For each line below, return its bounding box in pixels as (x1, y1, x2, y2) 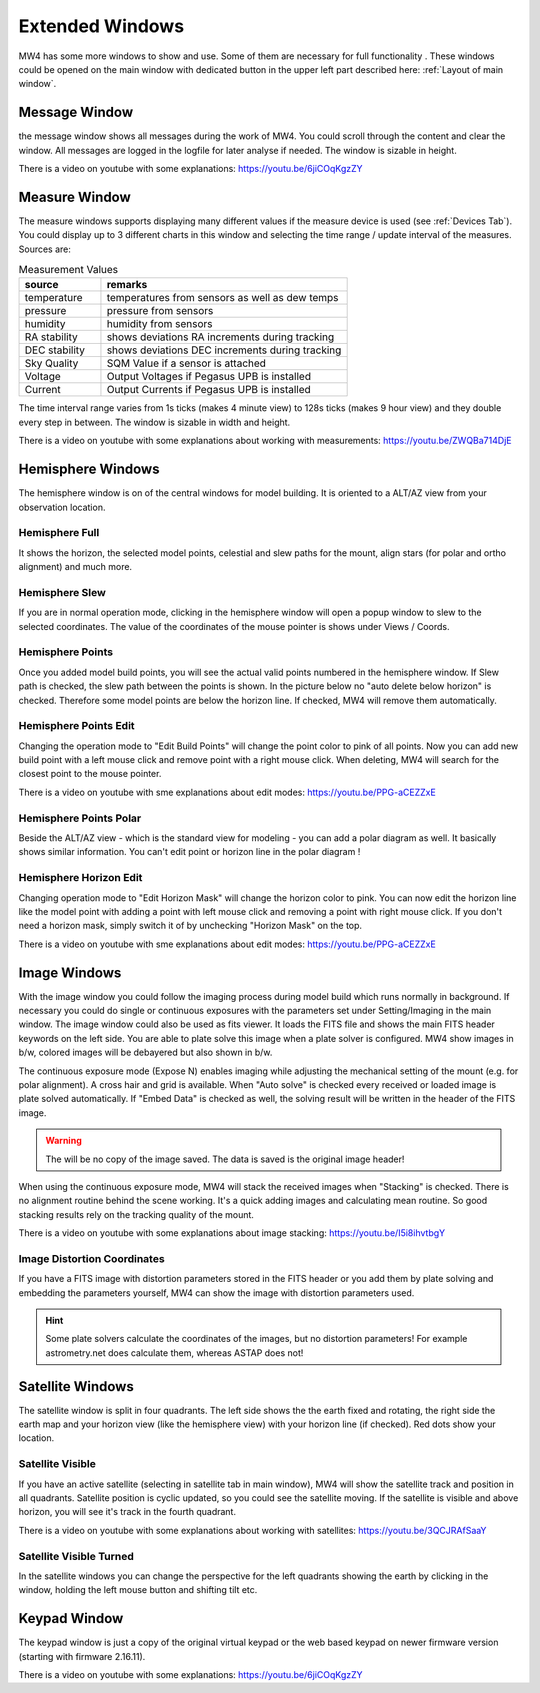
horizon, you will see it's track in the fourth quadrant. (18, 1506, 237, 1518)
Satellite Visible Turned (18, 1549, 135, 1563)
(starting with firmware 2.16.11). (18, 1650, 146, 1662)
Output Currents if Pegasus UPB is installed (106, 383, 312, 397)
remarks (106, 278, 148, 292)
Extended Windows (18, 15, 185, 37)
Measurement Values (18, 263, 119, 277)
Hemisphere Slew (18, 585, 107, 599)
